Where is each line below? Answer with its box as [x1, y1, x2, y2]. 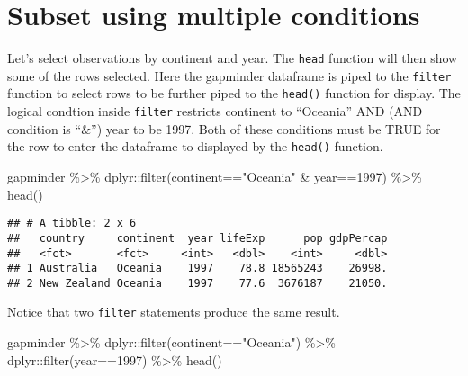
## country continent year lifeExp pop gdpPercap [7, 231, 388, 245]
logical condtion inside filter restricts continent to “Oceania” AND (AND [7, 102, 423, 121]
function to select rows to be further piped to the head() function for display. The [7, 84, 461, 103]
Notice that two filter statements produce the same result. [7, 302, 340, 321]
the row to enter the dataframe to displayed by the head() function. [7, 137, 383, 156]
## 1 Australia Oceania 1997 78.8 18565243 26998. [7, 262, 388, 275]
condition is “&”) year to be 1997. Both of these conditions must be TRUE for [7, 119, 441, 138]
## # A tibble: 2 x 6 [7, 217, 137, 230]
